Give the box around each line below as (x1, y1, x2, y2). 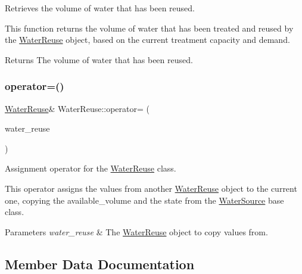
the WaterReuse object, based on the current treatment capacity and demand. (5, 33, 290, 46)
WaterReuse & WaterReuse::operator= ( (5, 102, 150, 114)
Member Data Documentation (5, 254, 195, 273)
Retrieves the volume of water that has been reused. (5, 2, 195, 14)
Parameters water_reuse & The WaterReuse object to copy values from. (5, 225, 268, 238)
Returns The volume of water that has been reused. (5, 53, 193, 66)
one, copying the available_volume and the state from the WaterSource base (5, 194, 284, 206)
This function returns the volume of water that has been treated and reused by (5, 21, 294, 34)
